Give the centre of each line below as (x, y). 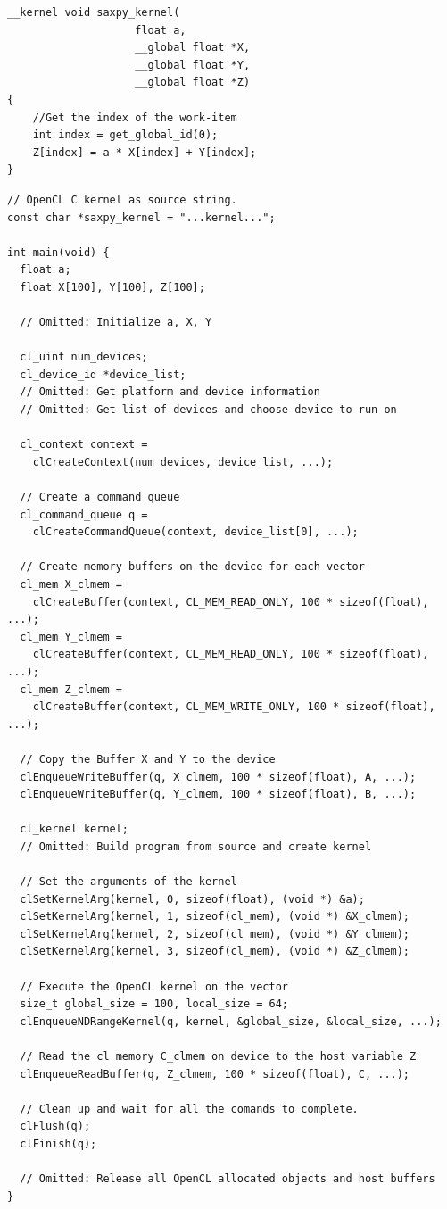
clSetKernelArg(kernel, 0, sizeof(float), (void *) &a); (192, 899)
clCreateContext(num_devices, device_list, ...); (183, 462)
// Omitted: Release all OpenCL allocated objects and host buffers (228, 1179)
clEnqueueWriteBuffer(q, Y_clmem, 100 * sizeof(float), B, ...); (218, 795)
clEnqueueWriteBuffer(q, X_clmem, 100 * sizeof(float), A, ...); (218, 777)
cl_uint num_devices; (84, 357)
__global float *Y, (193, 65)
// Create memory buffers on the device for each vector (192, 567)
